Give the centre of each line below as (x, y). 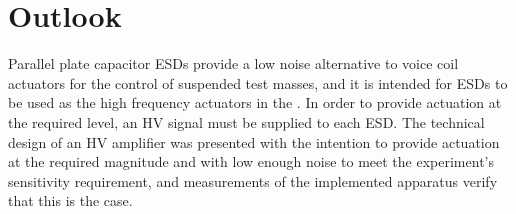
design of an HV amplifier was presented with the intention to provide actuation (254, 141)
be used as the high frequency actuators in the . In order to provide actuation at (255, 102)
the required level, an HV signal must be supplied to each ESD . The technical (246, 121)
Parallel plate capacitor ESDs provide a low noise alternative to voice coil (233, 63)
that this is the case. (70, 200)
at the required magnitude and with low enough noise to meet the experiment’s (251, 161)
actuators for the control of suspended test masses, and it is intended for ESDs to (258, 82)
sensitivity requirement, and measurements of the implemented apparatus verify (253, 180)
